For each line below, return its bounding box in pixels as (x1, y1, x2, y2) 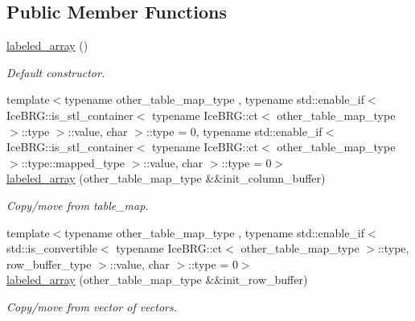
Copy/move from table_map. (6, 196, 149, 213)
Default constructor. (6, 64, 105, 80)
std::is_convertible (6, 240, 97, 257)
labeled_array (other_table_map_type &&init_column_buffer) (6, 170, 326, 187)
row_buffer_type (6, 255, 92, 272)
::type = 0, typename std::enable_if (146, 122, 323, 139)
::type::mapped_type (21, 154, 125, 171)
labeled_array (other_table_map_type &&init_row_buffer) (6, 271, 308, 288)
